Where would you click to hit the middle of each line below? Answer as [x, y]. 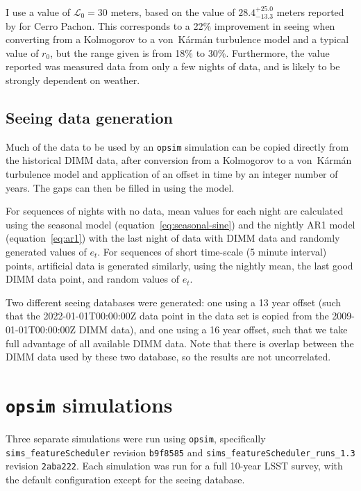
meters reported [310, 12]
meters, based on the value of [173, 12]
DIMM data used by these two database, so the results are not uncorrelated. [168, 357]
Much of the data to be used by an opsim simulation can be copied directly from [177, 146]
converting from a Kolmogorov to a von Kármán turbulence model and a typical [177, 39]
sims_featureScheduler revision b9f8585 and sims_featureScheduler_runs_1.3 [180, 452]
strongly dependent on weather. [73, 80]
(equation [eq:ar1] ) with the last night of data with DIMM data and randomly [173, 238]
